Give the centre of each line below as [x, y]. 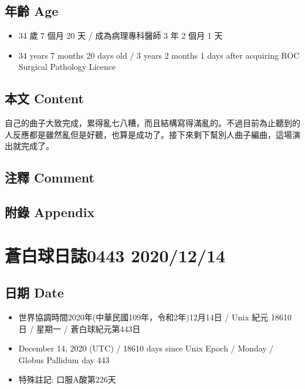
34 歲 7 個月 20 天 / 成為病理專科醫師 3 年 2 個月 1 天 [121, 35]
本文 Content [44, 98]
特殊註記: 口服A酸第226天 [67, 379]
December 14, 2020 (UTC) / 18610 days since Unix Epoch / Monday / [146, 348]
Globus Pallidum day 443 [64, 359]
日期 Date [34, 292]
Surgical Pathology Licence [67, 67]
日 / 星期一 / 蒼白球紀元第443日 [79, 328]
